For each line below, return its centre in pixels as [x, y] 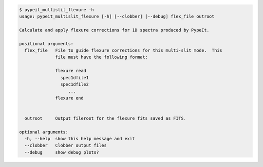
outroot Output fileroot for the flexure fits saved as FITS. [105, 118]
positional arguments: [46, 43]
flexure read [71, 71]
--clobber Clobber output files [66, 145]
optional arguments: [44, 132]
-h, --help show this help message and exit [80, 139]
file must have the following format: [102, 57]
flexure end [69, 98]
